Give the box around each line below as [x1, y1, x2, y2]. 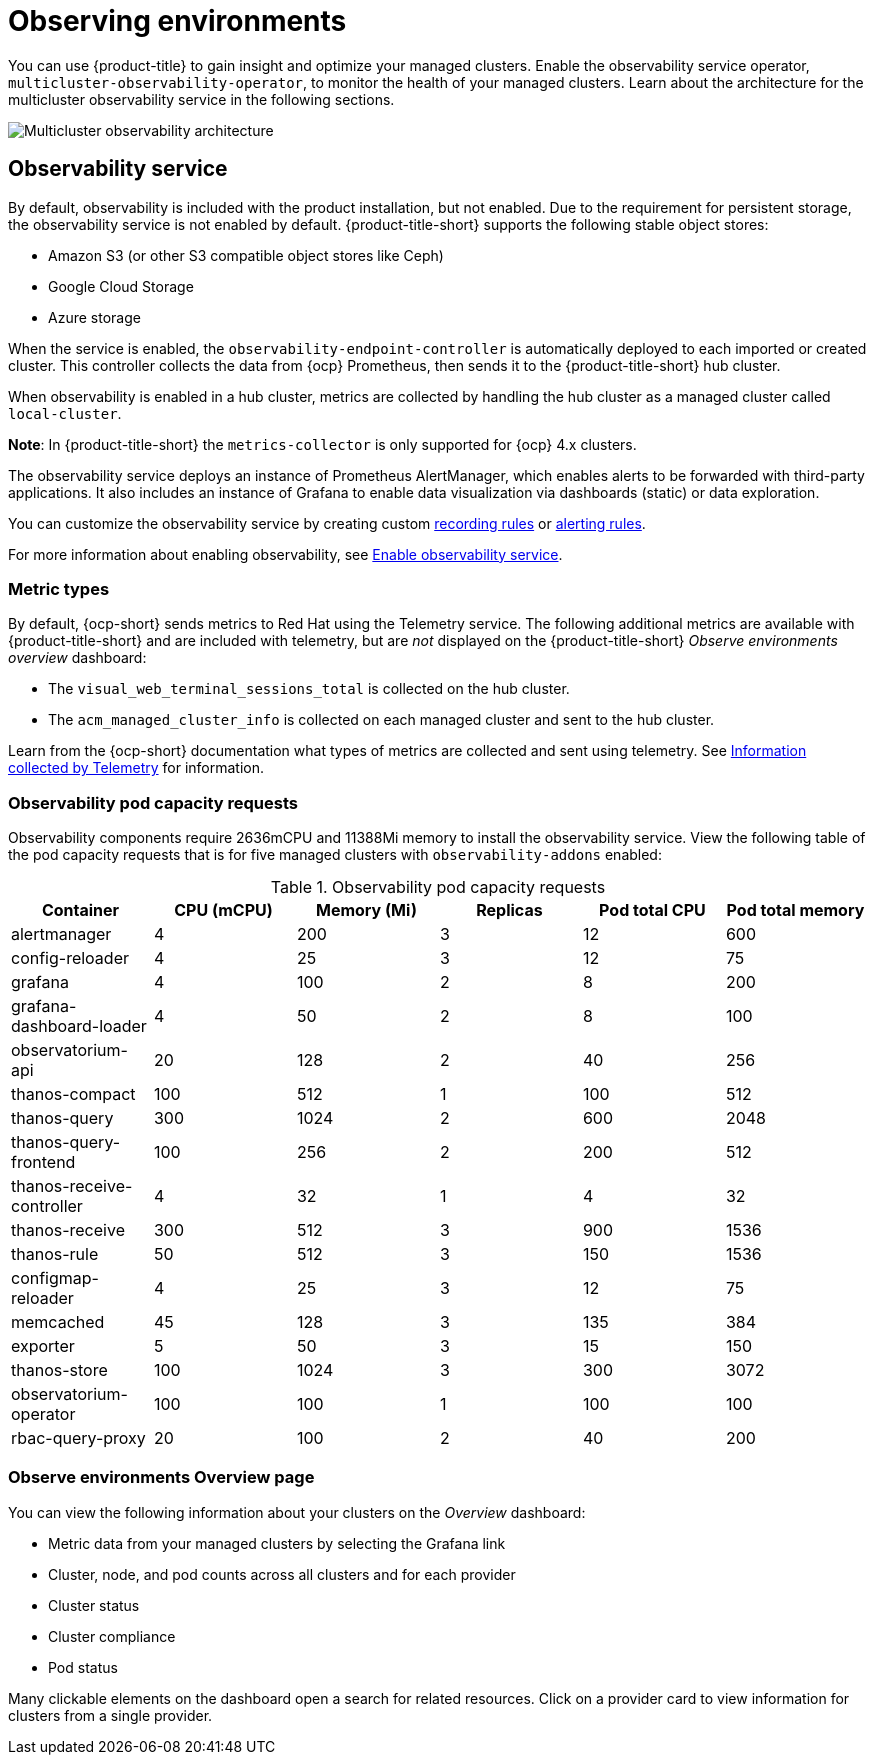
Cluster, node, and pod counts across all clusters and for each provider [48, 1565, 516, 1583]
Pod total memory [726, 900, 865, 921]
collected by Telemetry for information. [8, 759, 265, 777]
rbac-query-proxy [11, 1428, 146, 1449]
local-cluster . [8, 404, 122, 422]
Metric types [8, 578, 110, 599]
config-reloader [11, 948, 129, 969]
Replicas [476, 900, 543, 921]
